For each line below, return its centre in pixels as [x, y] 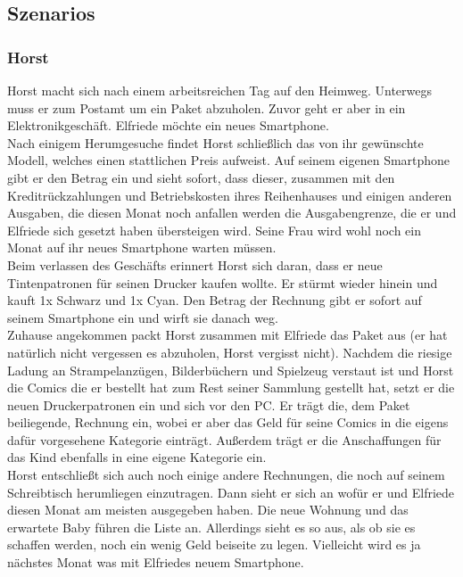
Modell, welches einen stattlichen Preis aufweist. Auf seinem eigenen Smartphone [229, 160]
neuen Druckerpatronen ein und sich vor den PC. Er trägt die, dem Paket [209, 404]
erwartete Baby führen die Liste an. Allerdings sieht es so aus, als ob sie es [211, 527]
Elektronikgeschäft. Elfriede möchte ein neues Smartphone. [168, 125]
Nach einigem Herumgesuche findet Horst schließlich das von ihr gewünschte [215, 142]
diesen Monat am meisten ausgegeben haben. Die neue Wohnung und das [208, 510]
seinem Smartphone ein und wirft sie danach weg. [143, 317]
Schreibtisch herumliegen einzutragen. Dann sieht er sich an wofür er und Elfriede [231, 492]
